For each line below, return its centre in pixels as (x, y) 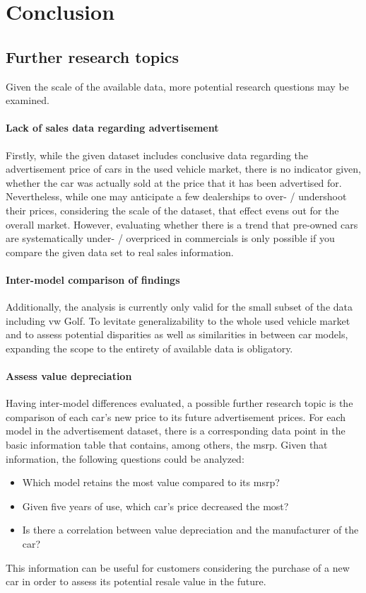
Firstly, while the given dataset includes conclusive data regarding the (157, 155)
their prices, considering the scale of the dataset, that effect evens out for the (172, 210)
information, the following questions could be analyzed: (125, 458)
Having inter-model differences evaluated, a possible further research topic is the (179, 403)
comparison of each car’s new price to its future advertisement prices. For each (176, 416)
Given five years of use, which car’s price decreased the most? (155, 506)
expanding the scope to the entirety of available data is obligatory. (149, 348)
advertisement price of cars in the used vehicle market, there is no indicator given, (183, 169)
